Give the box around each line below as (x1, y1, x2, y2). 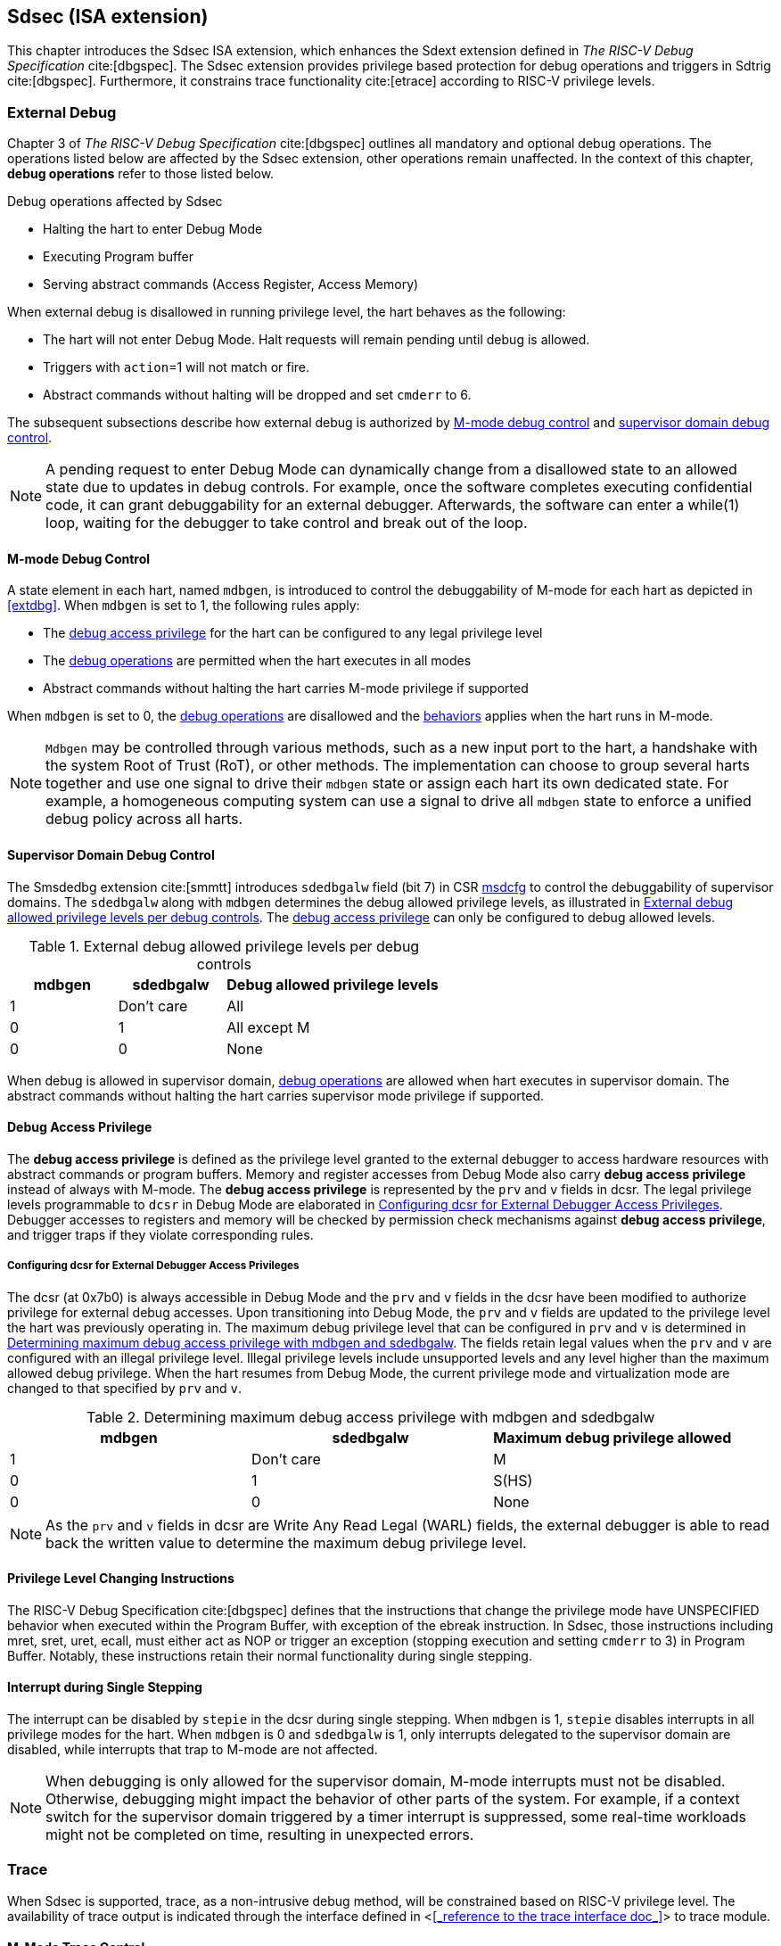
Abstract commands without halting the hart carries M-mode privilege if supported (43, 680, 529, 697)
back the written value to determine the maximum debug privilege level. (45, 1533, 527, 1552)
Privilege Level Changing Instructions (7, 1571, 234, 1587)
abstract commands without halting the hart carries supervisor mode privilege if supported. (7, 1087, 545, 1103)
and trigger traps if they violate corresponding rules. (7, 1226, 314, 1242)
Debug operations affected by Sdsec (7, 194, 223, 210)
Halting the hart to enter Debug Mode (43, 221, 263, 237)
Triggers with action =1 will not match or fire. (43, 359, 310, 375)
